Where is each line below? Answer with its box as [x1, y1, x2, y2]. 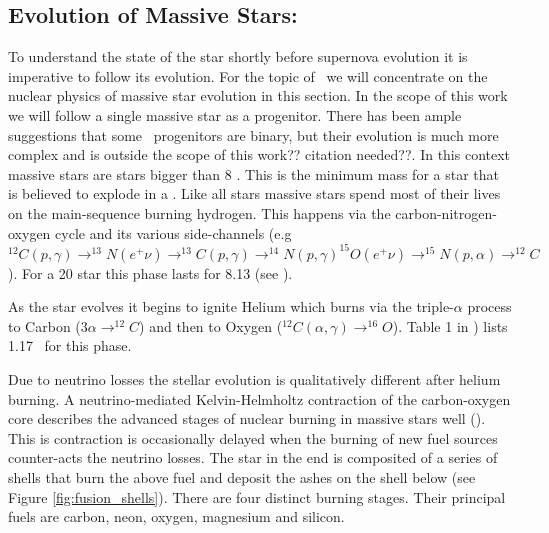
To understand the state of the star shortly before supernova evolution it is [8, 46, 468, 67]
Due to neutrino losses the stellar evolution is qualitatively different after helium [8, 369, 501, 390]
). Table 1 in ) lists [392, 315, 508, 336]
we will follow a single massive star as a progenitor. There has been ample [8, 104, 462, 125]
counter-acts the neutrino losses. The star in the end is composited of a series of [8, 447, 498, 468]
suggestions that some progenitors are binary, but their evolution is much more [8, 124, 499, 145]
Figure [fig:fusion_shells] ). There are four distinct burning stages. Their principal [8, 486, 506, 507]
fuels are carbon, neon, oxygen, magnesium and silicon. [8, 506, 345, 527]
